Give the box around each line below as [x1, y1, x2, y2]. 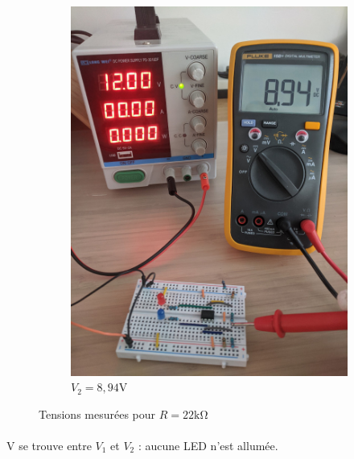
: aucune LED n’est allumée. [138, 437, 278, 454]
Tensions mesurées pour [39, 405, 156, 422]
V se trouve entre [6, 437, 92, 454]
